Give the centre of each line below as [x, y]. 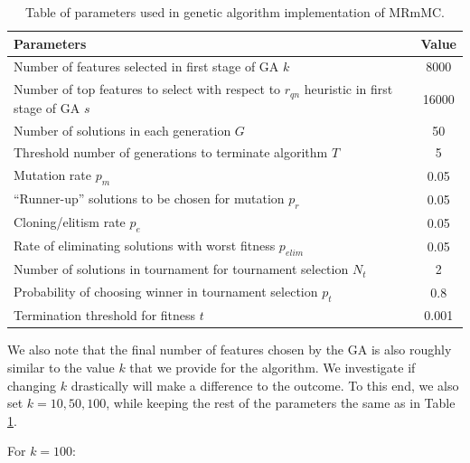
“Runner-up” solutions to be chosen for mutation [149, 198]
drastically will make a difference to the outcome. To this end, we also [265, 385]
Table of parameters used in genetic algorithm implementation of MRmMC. [235, 12]
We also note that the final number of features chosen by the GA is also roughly [230, 350]
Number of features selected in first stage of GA [146, 66]
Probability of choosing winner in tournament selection [166, 292]
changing [32, 385]
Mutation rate [53, 175]
